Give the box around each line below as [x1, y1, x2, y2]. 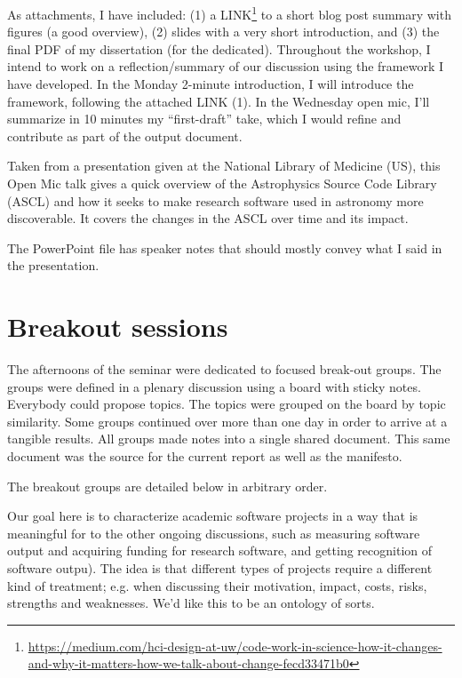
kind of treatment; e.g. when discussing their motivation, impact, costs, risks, [7, 576, 427, 594]
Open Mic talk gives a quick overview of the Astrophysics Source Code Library [7, 174, 437, 192]
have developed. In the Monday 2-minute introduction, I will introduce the [7, 75, 414, 93]
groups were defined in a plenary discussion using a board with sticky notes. [7, 377, 421, 395]
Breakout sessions [7, 308, 228, 345]
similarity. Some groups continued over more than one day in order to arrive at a [7, 411, 448, 430]
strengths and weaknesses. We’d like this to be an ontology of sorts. [7, 594, 375, 612]
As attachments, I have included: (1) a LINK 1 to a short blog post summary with [7, 3, 451, 23]
